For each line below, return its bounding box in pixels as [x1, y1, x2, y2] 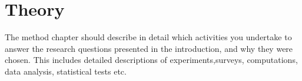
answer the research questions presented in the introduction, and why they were [5, 42, 293, 54]
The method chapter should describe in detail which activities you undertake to [5, 31, 292, 43]
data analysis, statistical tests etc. [5, 65, 127, 77]
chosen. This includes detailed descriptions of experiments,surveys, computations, [5, 54, 298, 66]
